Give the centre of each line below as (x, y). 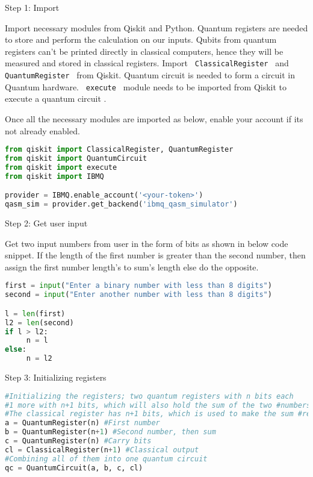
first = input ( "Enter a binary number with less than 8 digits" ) (138, 286)
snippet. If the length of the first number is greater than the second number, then (155, 255)
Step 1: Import (32, 7)
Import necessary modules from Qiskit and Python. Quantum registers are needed (156, 27)
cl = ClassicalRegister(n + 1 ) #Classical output (102, 450)
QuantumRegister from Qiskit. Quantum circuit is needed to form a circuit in (150, 75)
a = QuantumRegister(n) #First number (82, 423)
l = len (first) (35, 313)
